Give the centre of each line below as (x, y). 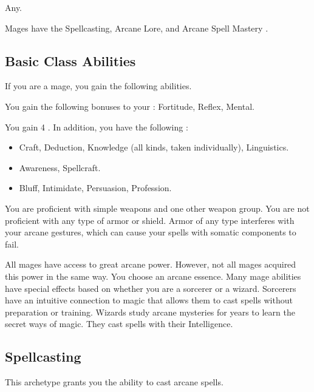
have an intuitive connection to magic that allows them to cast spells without (149, 300)
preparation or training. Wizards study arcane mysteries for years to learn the (150, 312)
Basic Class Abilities (70, 60)
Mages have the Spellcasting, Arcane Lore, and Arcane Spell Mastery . (137, 28)
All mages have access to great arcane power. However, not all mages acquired (151, 264)
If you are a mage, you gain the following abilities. (98, 86)
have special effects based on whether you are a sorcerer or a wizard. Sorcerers (151, 288)
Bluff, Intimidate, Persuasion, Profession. (95, 188)
